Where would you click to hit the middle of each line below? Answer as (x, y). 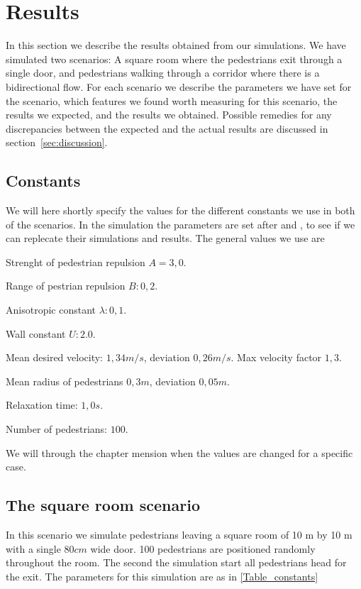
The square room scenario (103, 505)
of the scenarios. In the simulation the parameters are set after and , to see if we (180, 224)
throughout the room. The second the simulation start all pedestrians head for (176, 562)
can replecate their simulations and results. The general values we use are (165, 238)
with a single (33, 548)
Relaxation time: (42, 405)
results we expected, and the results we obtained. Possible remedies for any (169, 115)
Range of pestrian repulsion (66, 286)
